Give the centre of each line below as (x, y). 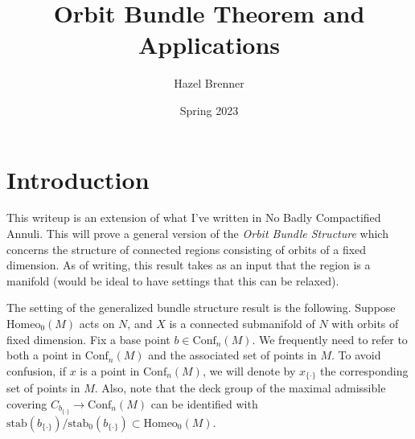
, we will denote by (249, 370)
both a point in (44, 355)
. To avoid (356, 355)
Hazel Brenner (209, 83)
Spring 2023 (209, 110)
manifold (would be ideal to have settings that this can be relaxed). (173, 280)
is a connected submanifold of (242, 323)
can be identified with (204, 403)
